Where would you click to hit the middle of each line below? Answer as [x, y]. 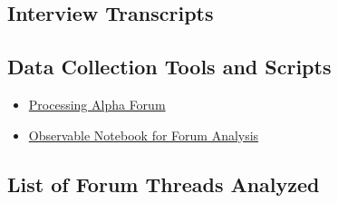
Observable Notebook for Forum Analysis [144, 135]
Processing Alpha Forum [97, 104]
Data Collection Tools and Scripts [169, 67]
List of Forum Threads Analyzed [164, 184]
